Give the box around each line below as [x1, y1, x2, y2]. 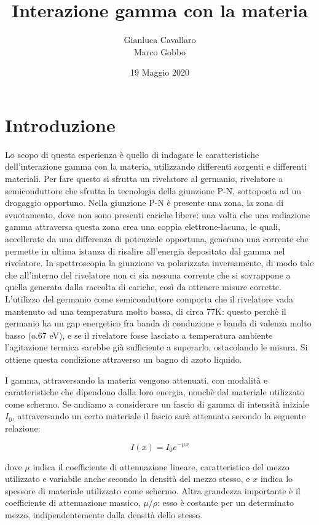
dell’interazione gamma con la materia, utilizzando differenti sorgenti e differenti [5, 160, 307, 173]
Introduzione [5, 112, 116, 137]
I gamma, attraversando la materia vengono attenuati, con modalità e [5, 373, 268, 386]
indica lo [260, 472, 293, 485]
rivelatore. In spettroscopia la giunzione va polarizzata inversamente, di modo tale [5, 256, 314, 269]
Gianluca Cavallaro [124, 33, 196, 46]
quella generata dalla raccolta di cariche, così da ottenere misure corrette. [5, 280, 282, 293]
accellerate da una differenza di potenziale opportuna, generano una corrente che [5, 232, 309, 245]
